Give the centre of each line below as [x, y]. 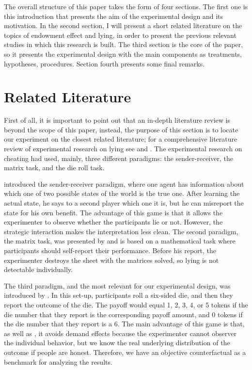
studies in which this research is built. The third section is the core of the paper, [124, 44]
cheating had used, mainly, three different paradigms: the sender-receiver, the [118, 158]
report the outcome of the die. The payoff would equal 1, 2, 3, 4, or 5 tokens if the [126, 304]
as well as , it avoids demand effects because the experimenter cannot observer [120, 333]
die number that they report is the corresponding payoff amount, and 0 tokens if [123, 314]
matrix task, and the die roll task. [54, 168]
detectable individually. [38, 269]
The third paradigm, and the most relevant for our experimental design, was [117, 285]
